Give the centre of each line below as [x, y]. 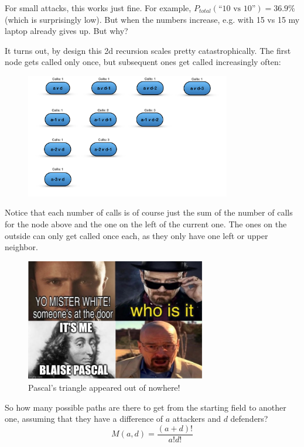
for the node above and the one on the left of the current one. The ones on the [146, 224]
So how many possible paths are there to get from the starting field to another [146, 407]
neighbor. [21, 247]
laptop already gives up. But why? [66, 31]
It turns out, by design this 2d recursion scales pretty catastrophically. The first [148, 50]
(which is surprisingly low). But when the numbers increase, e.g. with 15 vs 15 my [152, 19]
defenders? [249, 419]
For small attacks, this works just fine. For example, [98, 8]
